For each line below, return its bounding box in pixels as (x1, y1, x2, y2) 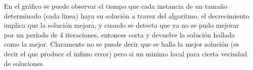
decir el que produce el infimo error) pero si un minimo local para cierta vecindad (4, 48, 247, 58)
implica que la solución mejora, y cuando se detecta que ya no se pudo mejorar (4, 20, 239, 30)
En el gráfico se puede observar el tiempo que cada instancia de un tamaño (4, 1, 228, 11)
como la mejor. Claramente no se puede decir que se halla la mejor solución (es (4, 39, 239, 49)
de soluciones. (4, 58, 45, 68)
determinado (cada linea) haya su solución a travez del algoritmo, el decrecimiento (4, 10, 249, 20)
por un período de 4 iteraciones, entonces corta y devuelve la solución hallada (4, 29, 235, 39)
